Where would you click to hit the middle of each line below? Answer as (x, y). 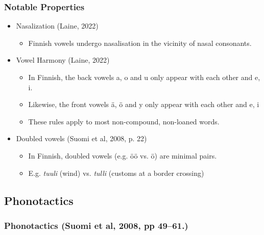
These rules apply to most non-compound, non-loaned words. (124, 121)
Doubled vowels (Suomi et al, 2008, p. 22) (81, 138)
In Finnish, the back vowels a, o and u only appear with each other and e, (144, 77)
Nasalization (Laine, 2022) (57, 26)
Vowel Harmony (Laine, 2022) (63, 60)
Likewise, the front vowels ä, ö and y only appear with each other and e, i (144, 104)
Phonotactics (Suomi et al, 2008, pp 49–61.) (96, 225)
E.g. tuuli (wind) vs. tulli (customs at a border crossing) (116, 173)
